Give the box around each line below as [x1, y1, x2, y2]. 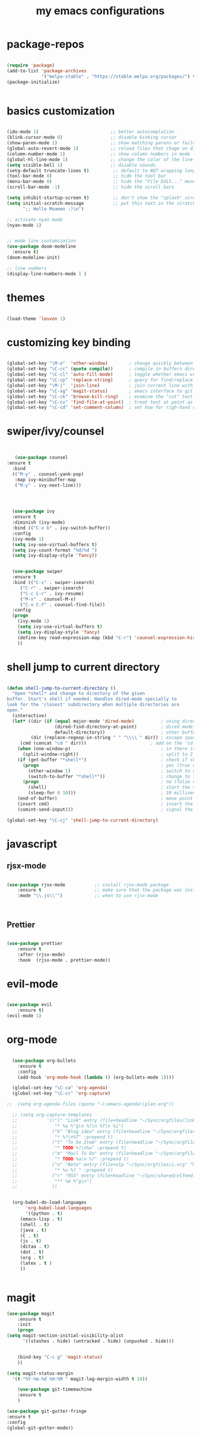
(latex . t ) [20, 1260, 52, 1266]
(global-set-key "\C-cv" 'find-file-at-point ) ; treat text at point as [7, 399, 193, 405]
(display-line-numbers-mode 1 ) [7, 271, 87, 277]
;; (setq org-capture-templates [12, 1112, 93, 1118]
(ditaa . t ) [20, 1244, 50, 1250]
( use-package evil [7, 1002, 52, 1008]
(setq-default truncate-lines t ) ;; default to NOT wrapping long [7, 167, 196, 173]
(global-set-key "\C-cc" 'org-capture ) [12, 1090, 111, 1096]
